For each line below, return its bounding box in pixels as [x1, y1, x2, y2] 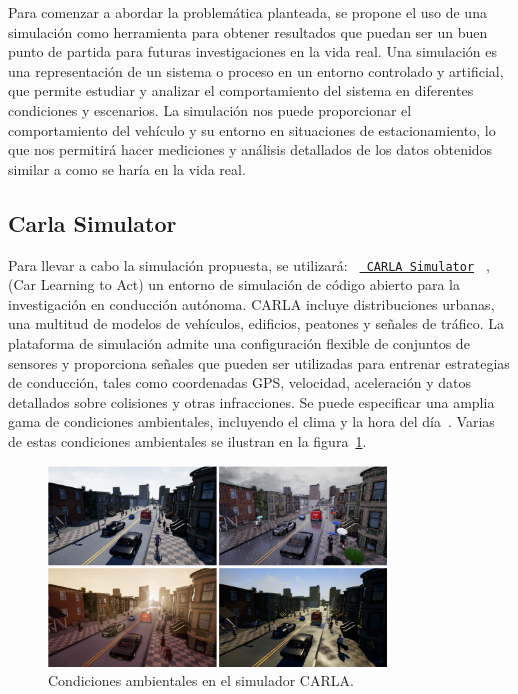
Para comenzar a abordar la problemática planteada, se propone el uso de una [8, 2, 487, 22]
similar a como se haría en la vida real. [8, 158, 246, 179]
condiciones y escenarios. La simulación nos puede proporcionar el [8, 99, 412, 120]
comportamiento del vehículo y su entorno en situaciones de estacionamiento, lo [8, 119, 496, 140]
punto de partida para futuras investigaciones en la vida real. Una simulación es [8, 41, 498, 62]
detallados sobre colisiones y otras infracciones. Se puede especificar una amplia [8, 391, 495, 412]
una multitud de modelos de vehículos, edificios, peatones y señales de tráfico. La [8, 313, 505, 334]
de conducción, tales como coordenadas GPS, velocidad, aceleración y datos [8, 372, 471, 393]
